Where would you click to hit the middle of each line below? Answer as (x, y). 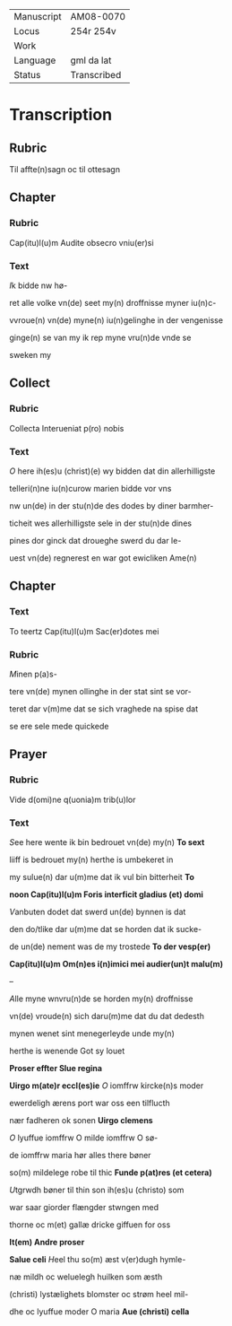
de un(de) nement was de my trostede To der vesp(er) (110, 947)
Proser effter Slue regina (56, 1068)
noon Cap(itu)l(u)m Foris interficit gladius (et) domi (106, 894)
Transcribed (96, 75)
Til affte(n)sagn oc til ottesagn (65, 169)
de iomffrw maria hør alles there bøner (80, 1155)
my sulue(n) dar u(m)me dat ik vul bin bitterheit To (102, 877)
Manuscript (38, 17)
